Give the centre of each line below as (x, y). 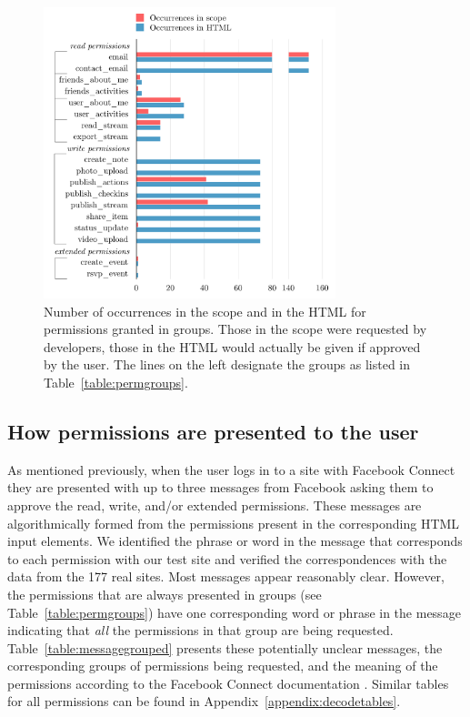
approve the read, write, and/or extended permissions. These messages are (215, 505)
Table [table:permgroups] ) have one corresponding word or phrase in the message (234, 612)
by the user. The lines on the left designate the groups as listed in (227, 364)
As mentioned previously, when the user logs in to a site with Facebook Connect (231, 469)
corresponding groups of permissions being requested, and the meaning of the (223, 666)
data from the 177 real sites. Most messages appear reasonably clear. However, (226, 576)
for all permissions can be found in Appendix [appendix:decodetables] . (204, 701)
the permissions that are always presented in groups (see (165, 594)
